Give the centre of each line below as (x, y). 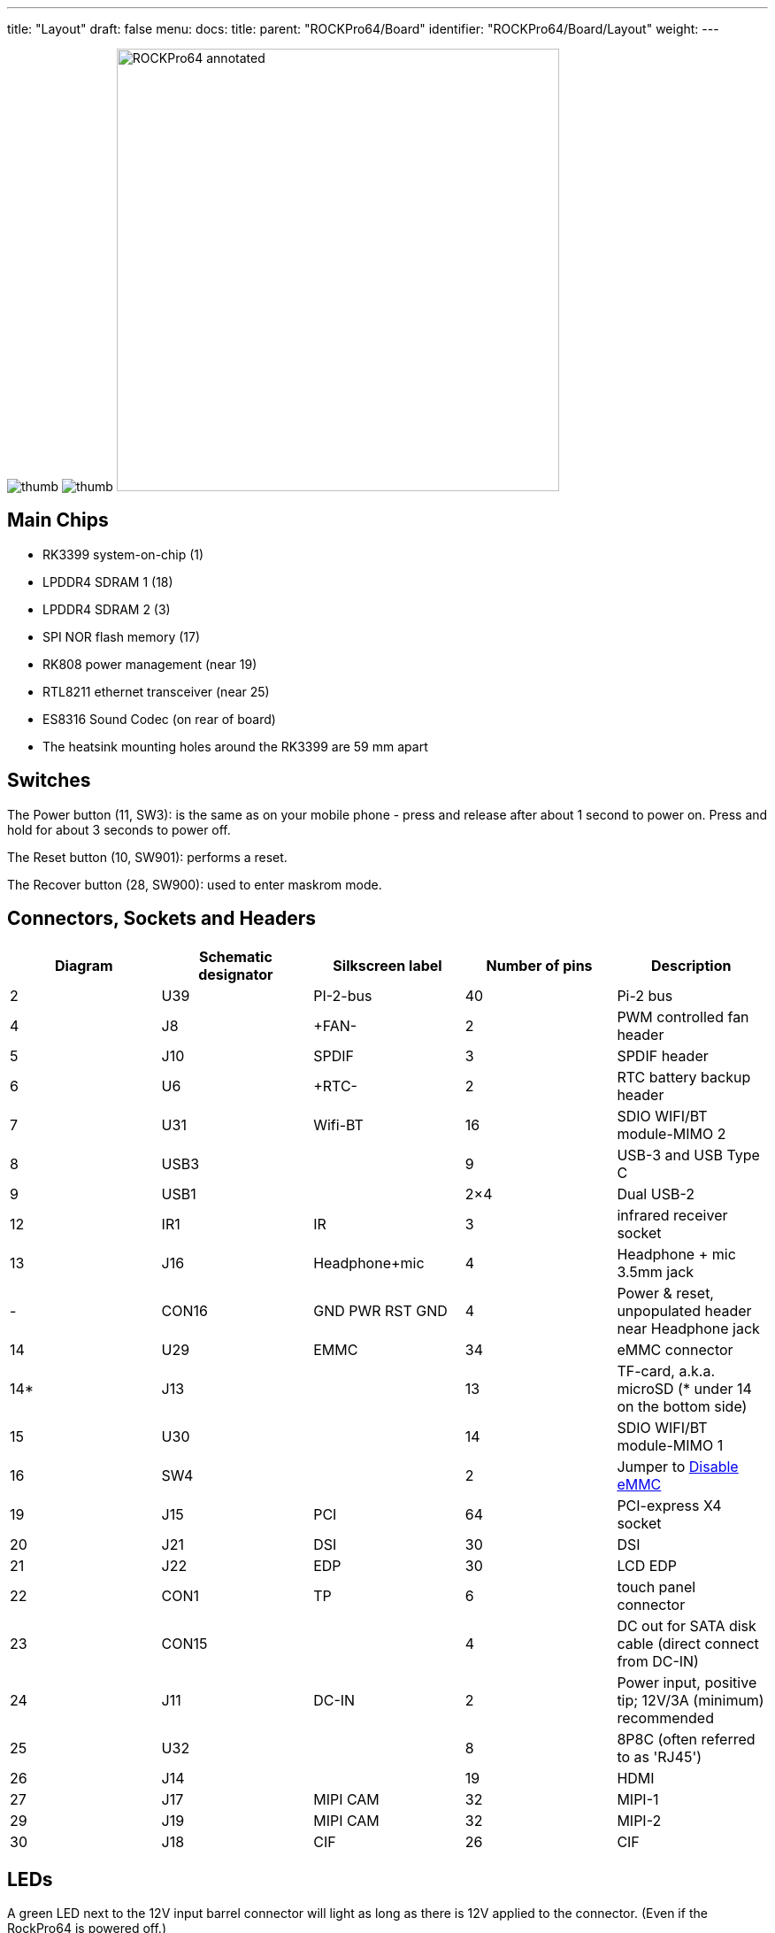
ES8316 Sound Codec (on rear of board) (159, 719)
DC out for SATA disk (687, 1625)
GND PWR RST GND (380, 1310)
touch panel (656, 1586)
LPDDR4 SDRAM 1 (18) (108, 581)
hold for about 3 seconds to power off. (119, 829)
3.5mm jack (656, 1271)
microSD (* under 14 (684, 1388)
